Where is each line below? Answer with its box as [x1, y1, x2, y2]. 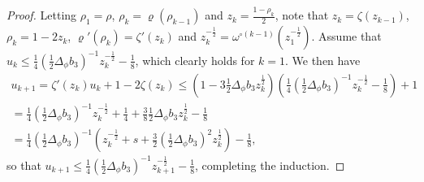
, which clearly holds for [135, 51, 255, 68]
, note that [275, 6, 329, 24]
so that [6, 156, 41, 173]
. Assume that [311, 28, 382, 45]
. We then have [285, 51, 361, 68]
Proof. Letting [6, 6, 77, 24]
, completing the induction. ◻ [195, 156, 345, 173]
